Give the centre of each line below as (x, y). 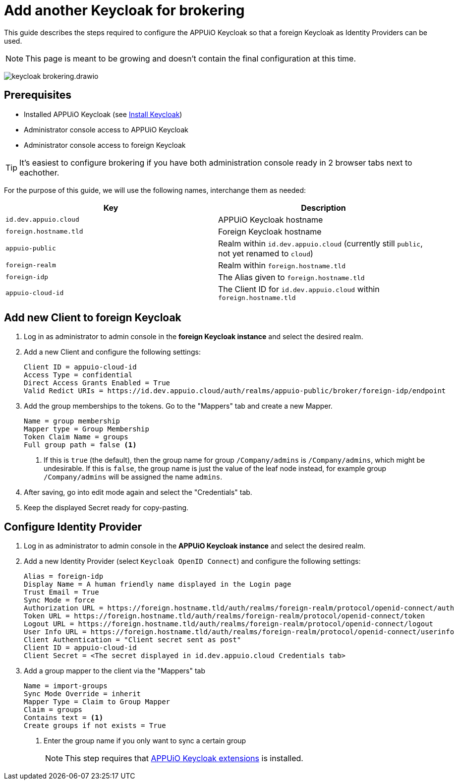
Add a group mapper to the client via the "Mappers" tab (115, 671)
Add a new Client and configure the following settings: (113, 352)
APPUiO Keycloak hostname (271, 219)
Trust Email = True (61, 592)
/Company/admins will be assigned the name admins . (133, 477)
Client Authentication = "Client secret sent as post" (133, 640)
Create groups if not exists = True (95, 726)
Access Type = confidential (78, 375)
